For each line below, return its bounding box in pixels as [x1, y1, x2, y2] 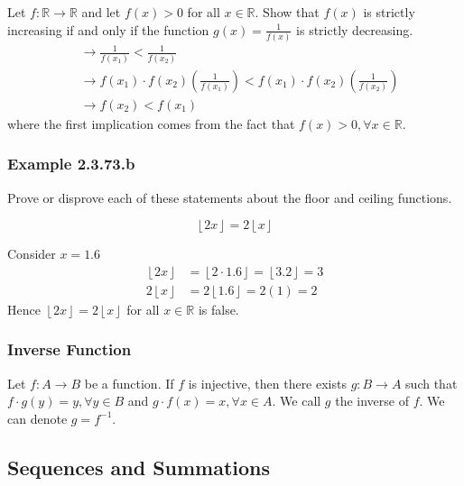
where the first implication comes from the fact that [7, 114, 295, 133]
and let [81, 3, 121, 21]
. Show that [255, 3, 320, 21]
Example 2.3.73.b [7, 152, 135, 175]
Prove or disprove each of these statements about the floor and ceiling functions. [7, 188, 452, 206]
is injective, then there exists [188, 373, 347, 392]
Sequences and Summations [7, 453, 271, 481]
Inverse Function [7, 338, 132, 361]
